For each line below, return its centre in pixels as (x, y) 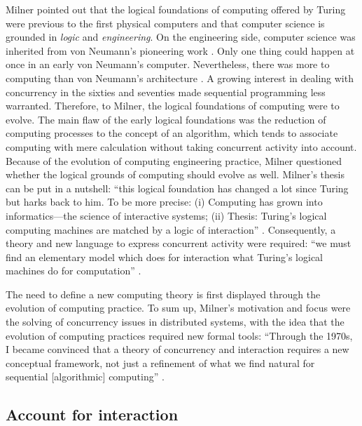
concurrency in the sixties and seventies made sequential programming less (166, 92)
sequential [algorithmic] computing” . (85, 377)
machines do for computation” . (74, 271)
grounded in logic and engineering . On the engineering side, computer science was (181, 37)
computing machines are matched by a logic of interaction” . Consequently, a (171, 229)
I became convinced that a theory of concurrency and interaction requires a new (177, 349)
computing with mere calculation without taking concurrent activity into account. (181, 146)
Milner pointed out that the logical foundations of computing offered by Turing (176, 9)
